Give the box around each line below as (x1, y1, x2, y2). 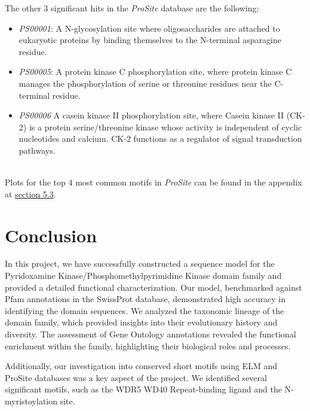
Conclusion (5, 223, 97, 247)
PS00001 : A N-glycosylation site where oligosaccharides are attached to (19, 22, 280, 34)
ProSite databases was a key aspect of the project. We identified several (5, 371, 267, 383)
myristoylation (5, 394, 58, 407)
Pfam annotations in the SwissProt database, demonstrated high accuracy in (5, 293, 286, 305)
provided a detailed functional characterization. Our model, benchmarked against (5, 281, 302, 293)
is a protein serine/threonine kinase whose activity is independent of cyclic (29, 120, 302, 133)
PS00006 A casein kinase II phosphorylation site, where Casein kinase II (19, 109, 284, 121)
